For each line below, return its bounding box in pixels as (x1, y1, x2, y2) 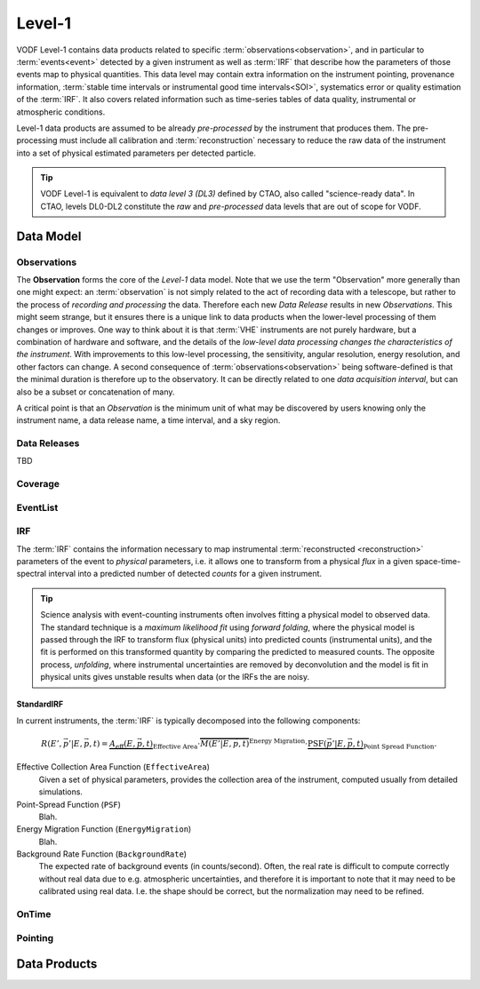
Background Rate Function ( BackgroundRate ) (16, 849, 187, 859)
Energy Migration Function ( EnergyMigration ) (16, 824, 192, 834)
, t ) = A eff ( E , (89, 738, 136, 751)
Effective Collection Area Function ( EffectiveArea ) (16, 762, 211, 772)
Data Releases (16, 437, 80, 450)
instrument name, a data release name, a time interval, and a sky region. (16, 415, 281, 426)
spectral (16, 569, 47, 579)
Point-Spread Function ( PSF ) (16, 799, 122, 810)
